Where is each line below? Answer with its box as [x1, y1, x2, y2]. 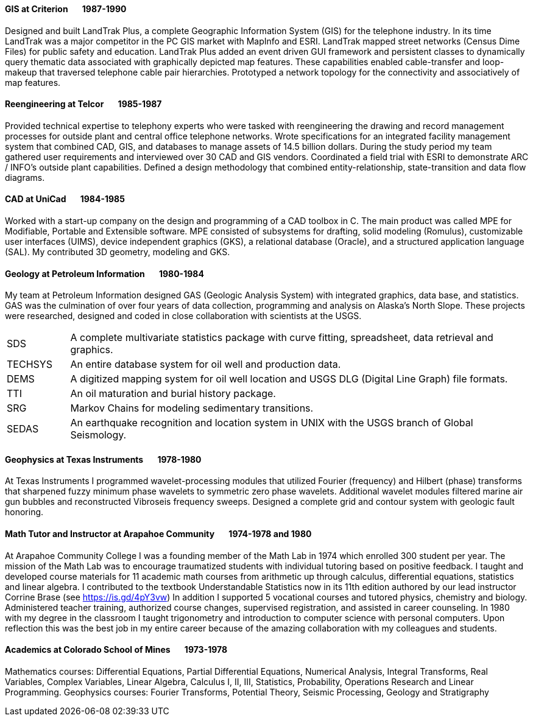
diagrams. [5, 172, 45, 183]
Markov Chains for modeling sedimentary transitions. [70, 402, 314, 415]
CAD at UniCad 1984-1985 [5, 194, 125, 205]
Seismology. [70, 429, 127, 441]
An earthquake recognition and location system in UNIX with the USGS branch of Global [70, 417, 473, 429]
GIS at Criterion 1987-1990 [5, 4, 127, 14]
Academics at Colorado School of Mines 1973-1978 [5, 644, 228, 655]
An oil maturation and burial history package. [70, 387, 276, 400]
